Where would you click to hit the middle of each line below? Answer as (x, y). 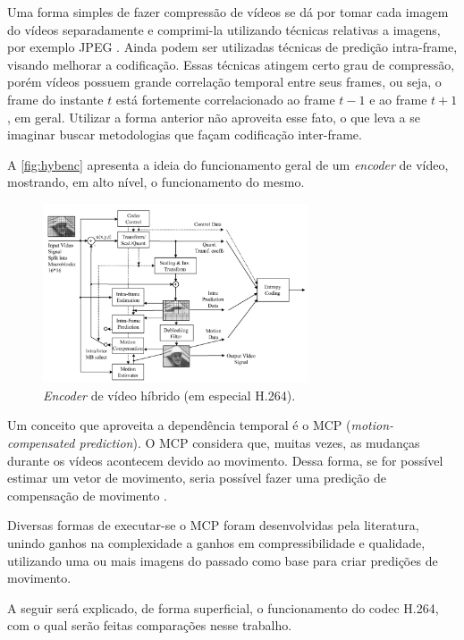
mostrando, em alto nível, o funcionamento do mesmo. (156, 182)
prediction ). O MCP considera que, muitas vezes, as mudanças (249, 442)
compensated (41, 442)
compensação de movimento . (87, 495)
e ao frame (398, 99)
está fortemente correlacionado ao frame (225, 99)
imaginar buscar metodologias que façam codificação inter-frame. (185, 135)
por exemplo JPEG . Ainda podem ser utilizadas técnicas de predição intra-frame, (232, 47)
